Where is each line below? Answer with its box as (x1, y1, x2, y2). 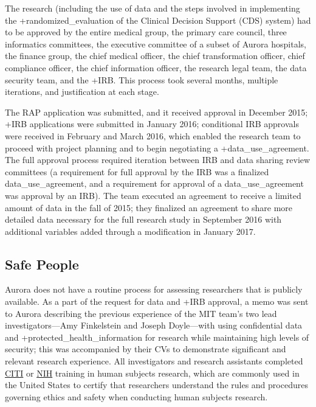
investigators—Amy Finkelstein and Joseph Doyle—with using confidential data (5, 319, 303, 332)
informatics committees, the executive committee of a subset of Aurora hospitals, (5, 37, 306, 50)
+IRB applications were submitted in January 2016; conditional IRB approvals (5, 117, 299, 130)
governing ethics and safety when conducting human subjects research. (5, 390, 268, 403)
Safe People (5, 254, 79, 273)
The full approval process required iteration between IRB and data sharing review (5, 153, 311, 166)
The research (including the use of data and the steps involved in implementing (5, 2, 300, 14)
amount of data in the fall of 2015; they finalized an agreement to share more (5, 201, 293, 214)
